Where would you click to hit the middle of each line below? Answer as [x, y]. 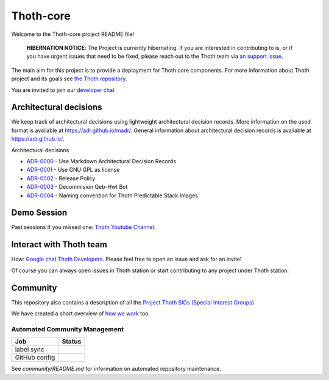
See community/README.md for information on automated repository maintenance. [116, 369]
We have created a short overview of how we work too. [81, 314]
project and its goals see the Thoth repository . [69, 79]
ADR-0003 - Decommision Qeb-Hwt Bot [77, 187]
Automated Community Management [68, 329]
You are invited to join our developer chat [63, 90]
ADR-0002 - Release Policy [61, 178]
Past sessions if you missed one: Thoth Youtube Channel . [83, 227]
